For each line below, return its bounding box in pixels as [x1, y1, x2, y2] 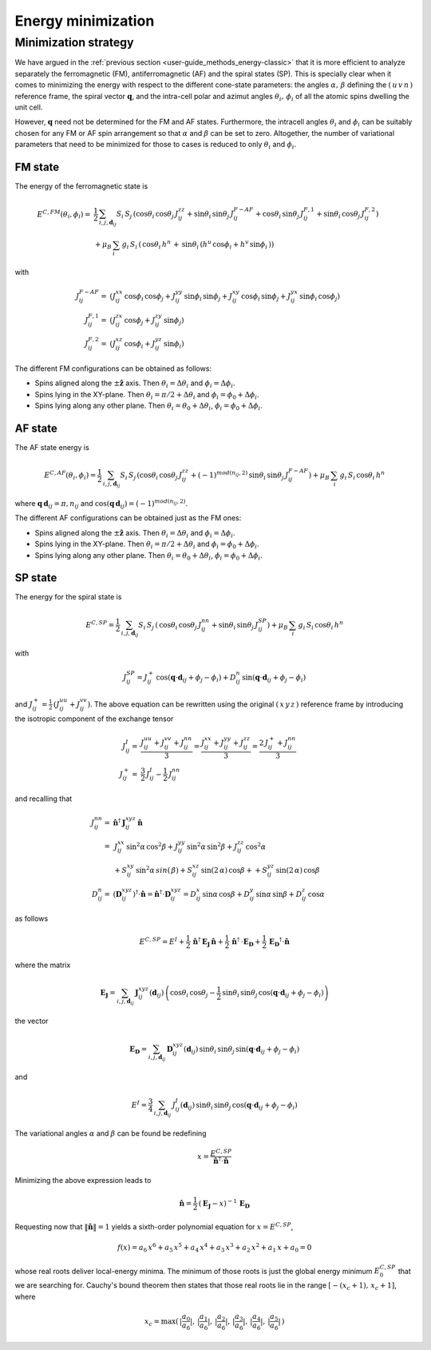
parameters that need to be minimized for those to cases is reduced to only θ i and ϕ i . [14, 140, 297, 151]
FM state [14, 160, 60, 173]
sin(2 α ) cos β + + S [200, 866, 267, 875]
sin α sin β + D [255, 890, 302, 898]
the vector [14, 1016, 49, 1026]
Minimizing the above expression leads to [14, 1175, 152, 1185]
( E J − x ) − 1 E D [198, 1197, 251, 1210]
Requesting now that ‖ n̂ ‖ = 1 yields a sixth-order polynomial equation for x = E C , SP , [14, 1221, 294, 1231]
